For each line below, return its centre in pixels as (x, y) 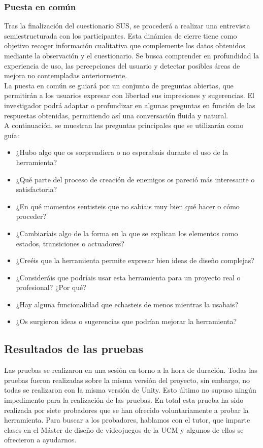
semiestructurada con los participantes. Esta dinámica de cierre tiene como (121, 35)
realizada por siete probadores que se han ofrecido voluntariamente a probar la (126, 410)
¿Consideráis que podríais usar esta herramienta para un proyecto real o (128, 277)
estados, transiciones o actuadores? (70, 243)
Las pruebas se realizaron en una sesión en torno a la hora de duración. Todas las (131, 370)
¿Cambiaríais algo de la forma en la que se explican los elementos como (127, 233)
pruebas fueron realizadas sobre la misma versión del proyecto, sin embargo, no (127, 380)
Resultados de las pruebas (74, 349)
